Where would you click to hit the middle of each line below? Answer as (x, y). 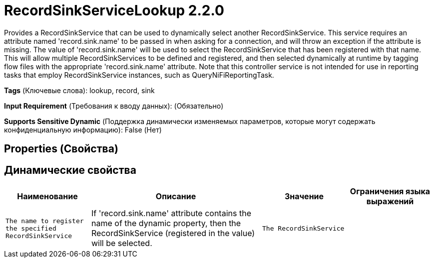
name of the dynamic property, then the (166, 223)
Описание (176, 196)
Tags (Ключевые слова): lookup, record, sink (79, 90)
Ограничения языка (390, 192)
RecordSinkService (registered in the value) (173, 233)
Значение (304, 196)
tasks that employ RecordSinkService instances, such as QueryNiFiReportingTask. (139, 75)
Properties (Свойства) (61, 149)
